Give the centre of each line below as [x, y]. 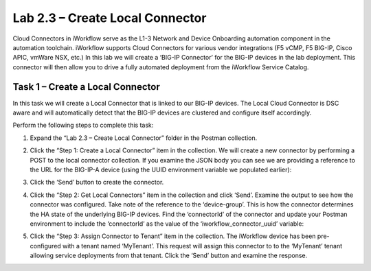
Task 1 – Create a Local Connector [87, 87]
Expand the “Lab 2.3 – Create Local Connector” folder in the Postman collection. [144, 138]
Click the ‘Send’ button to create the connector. [97, 182]
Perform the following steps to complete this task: [83, 125]
